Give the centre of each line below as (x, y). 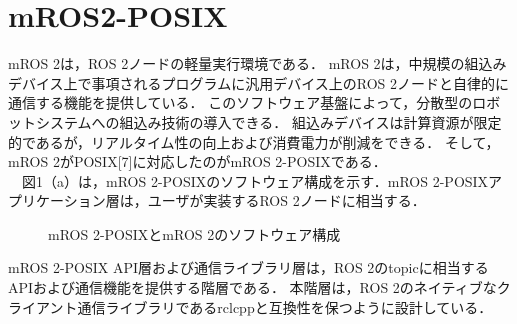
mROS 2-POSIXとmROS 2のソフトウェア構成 (194, 233)
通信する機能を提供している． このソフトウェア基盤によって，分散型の (240, 102)
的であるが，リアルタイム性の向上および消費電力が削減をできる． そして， (254, 141)
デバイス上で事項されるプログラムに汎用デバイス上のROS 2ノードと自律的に (258, 82)
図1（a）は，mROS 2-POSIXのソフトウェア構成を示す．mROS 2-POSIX (255, 180)
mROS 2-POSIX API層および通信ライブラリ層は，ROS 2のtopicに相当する (248, 267)
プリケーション (57, 200)
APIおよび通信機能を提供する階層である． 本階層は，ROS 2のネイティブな (252, 287)
